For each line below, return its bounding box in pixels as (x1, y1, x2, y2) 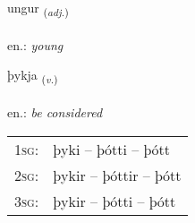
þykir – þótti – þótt (53, 190, 176, 211)
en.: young (7, 35, 64, 54)
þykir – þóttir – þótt (53, 164, 182, 185)
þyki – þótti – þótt (53, 138, 170, 159)
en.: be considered (7, 103, 103, 122)
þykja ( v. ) (7, 65, 58, 87)
